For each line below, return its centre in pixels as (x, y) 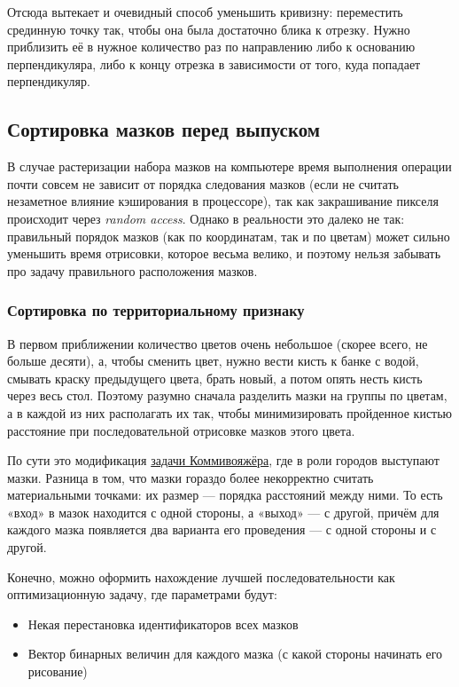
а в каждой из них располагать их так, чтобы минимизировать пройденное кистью (230, 412)
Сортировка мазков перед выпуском (164, 129)
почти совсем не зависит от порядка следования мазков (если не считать (203, 183)
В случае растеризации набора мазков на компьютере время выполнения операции (229, 166)
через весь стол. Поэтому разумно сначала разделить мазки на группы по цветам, (227, 395)
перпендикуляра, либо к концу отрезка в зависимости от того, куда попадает (214, 63)
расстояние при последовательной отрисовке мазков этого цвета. (181, 430)
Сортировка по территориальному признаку (156, 310)
